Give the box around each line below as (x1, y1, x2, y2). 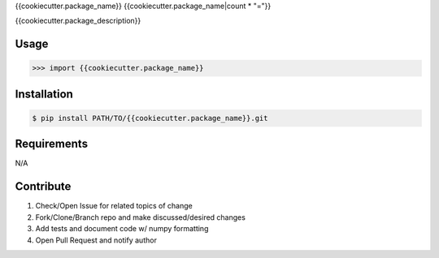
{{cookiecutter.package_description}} (15, 16, 141, 26)
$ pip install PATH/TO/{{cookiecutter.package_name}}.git (32, 114, 268, 123)
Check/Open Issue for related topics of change (35, 201, 193, 211)
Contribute (15, 179, 72, 194)
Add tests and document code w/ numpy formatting (35, 224, 209, 234)
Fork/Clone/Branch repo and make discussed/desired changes (35, 212, 246, 222)
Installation (15, 87, 73, 101)
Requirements (15, 137, 89, 151)
